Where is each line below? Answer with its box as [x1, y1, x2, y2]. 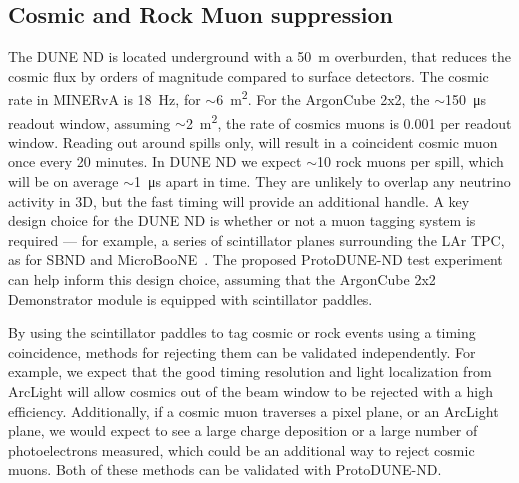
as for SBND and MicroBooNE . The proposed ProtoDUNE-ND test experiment [8, 249, 503, 270]
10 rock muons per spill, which [316, 151, 504, 172]
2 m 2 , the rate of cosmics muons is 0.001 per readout [185, 109, 512, 133]
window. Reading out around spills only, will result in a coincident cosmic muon [8, 131, 498, 152]
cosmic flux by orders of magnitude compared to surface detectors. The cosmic [8, 65, 489, 86]
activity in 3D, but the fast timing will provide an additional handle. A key [8, 190, 470, 211]
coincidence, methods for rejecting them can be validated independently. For [8, 341, 476, 362]
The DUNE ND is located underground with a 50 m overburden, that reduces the [8, 46, 512, 67]
